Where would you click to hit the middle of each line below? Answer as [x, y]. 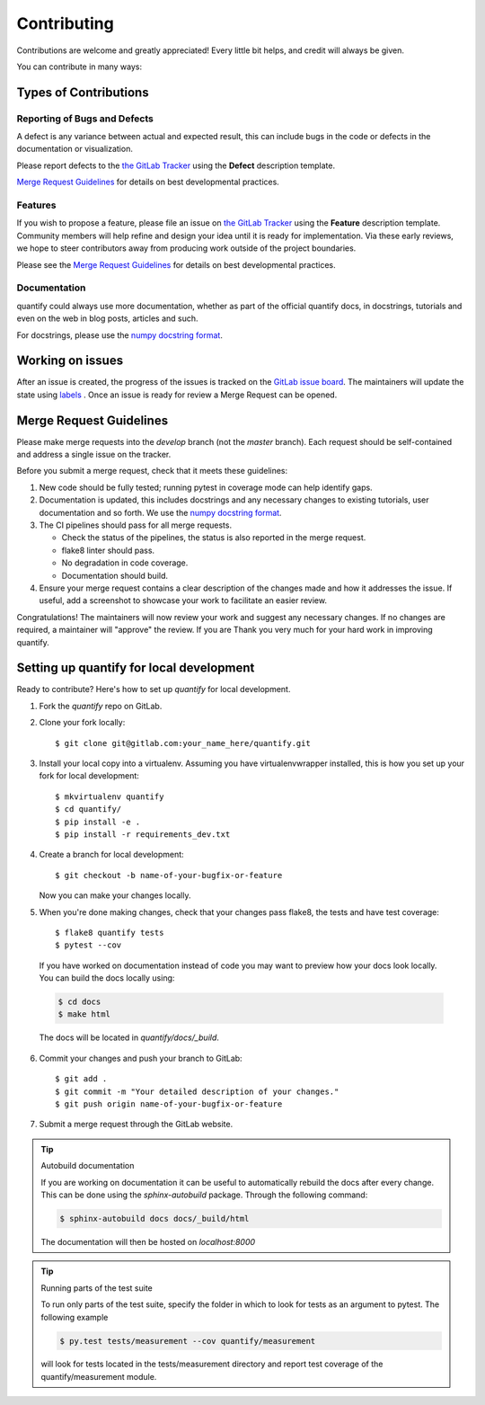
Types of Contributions [83, 92]
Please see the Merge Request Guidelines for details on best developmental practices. [176, 264]
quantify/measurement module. [99, 1376]
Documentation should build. [115, 575]
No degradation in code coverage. [125, 563]
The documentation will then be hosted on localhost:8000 [148, 1241]
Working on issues [70, 361]
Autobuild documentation [88, 1166]
